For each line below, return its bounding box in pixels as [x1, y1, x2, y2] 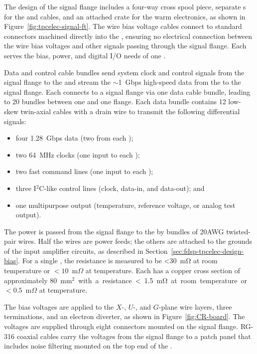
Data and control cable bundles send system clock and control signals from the [4, 67, 245, 77]
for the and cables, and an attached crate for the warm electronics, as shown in [4, 11, 246, 21]
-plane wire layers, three [158, 301, 232, 312]
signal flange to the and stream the [4, 77, 111, 87]
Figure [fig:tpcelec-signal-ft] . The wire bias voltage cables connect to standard [4, 21, 242, 31]
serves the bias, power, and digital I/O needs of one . [4, 50, 166, 60]
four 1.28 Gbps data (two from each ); [15, 133, 133, 143]
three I [15, 182, 36, 193]
